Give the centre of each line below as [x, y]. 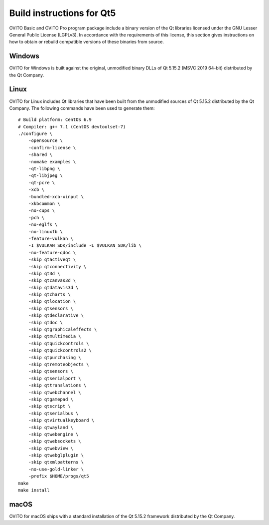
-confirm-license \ [52, 148]
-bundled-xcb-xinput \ [56, 197]
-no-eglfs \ [43, 225]
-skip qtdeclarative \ [56, 315]
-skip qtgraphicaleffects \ [63, 329]
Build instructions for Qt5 [63, 13]
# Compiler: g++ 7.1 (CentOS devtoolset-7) [72, 127]
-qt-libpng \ [44, 169]
